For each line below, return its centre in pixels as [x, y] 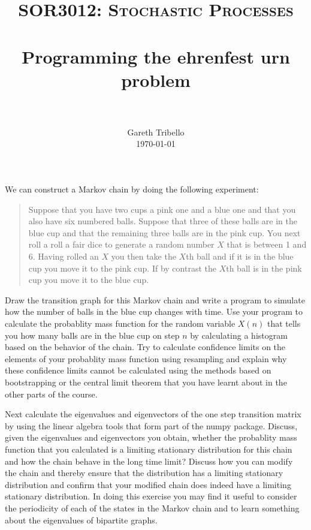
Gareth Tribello [156, 132]
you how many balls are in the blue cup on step [92, 335]
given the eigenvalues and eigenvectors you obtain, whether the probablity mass [151, 437]
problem [156, 79]
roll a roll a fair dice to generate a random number [121, 244]
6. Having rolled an [64, 256]
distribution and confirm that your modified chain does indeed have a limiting [148, 484]
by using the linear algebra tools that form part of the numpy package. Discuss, [151, 425]
